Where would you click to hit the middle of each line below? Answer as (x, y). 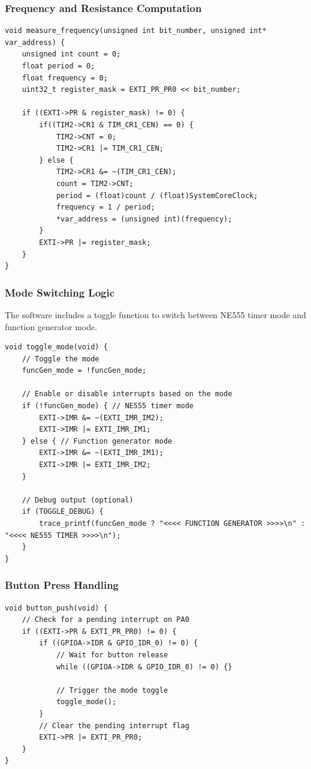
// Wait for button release (112, 655)
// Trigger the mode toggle (112, 690)
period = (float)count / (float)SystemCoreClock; (157, 195)
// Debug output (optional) (78, 500)
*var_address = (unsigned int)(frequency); (144, 219)
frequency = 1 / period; (105, 207)
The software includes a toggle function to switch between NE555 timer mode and (155, 314)
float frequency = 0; (65, 78)
